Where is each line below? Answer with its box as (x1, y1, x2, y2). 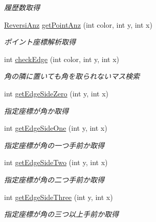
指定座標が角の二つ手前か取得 (4, 174, 104, 185)
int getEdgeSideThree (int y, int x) (4, 191, 113, 202)
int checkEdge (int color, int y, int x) (4, 53, 120, 64)
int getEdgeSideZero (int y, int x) (4, 88, 109, 98)
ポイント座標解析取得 (4, 36, 76, 47)
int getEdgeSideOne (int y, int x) (4, 123, 107, 133)
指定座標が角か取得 (4, 105, 69, 116)
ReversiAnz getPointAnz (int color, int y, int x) (4, 19, 152, 30)
